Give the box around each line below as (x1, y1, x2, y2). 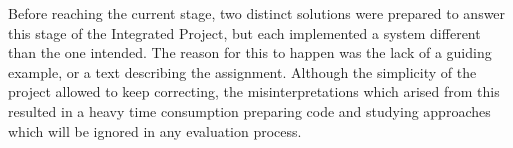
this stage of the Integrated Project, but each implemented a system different (8, 22, 481, 43)
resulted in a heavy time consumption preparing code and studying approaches (8, 100, 491, 121)
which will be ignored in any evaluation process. (8, 120, 302, 141)
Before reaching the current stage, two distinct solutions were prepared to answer (8, 3, 506, 23)
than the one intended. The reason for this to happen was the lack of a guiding (8, 42, 492, 63)
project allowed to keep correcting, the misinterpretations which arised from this (8, 81, 500, 102)
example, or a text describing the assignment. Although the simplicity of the (8, 61, 477, 82)
